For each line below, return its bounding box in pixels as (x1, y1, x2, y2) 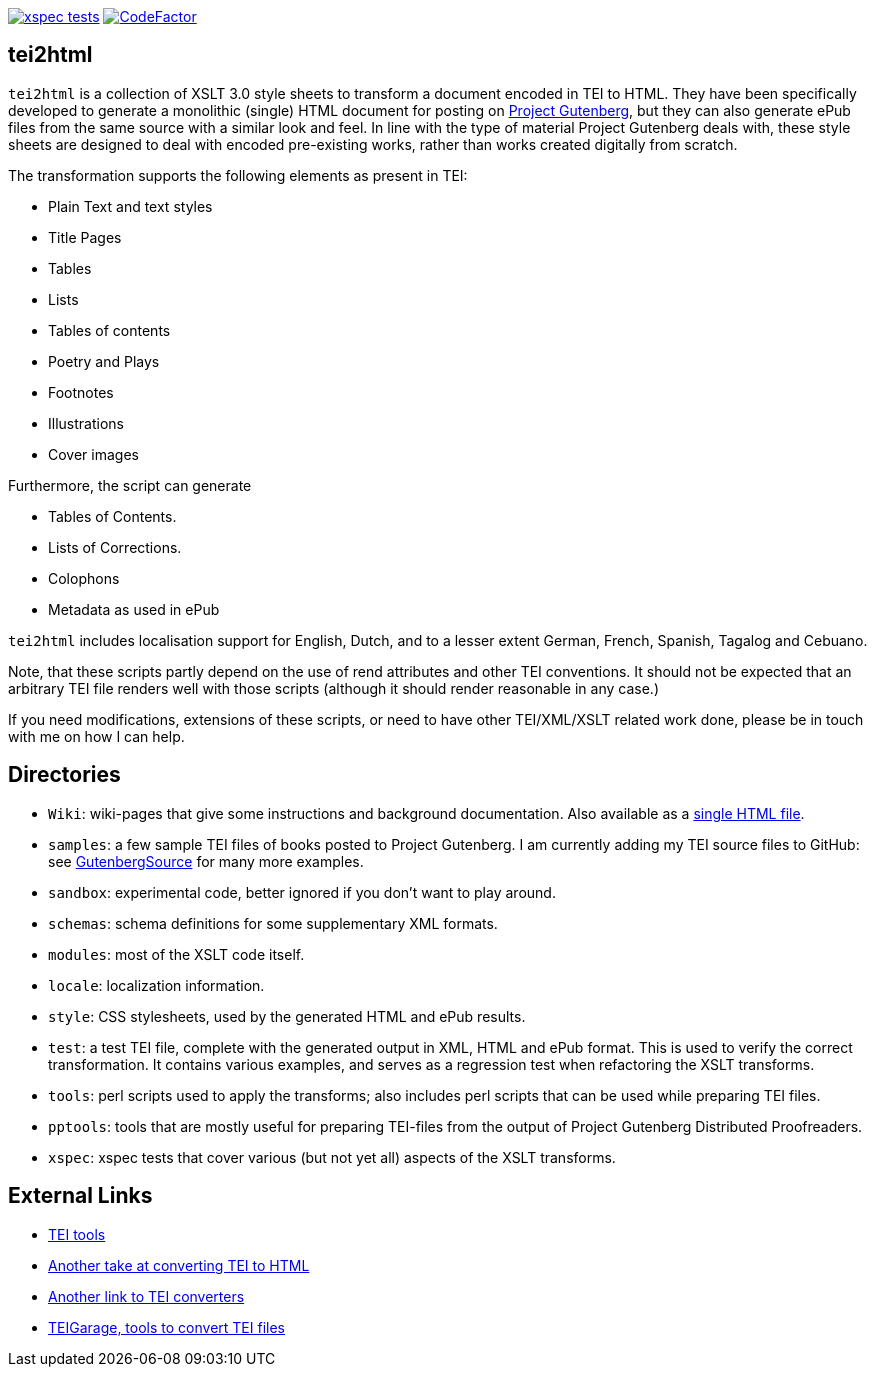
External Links (8, 1183, 153, 1209)
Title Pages (48, 228, 122, 246)
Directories (8, 762, 121, 788)
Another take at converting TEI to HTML (48, 1256, 310, 1274)
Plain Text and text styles (48, 197, 213, 215)
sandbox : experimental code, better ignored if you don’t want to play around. (48, 883, 556, 901)
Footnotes (48, 383, 114, 401)
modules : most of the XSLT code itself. (48, 945, 305, 963)
